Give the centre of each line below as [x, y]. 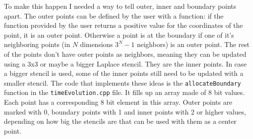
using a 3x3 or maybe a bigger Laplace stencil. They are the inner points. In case [125, 63]
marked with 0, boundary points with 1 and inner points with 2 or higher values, [125, 111]
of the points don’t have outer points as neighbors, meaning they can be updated [125, 54]
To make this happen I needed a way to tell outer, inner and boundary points [120, 6]
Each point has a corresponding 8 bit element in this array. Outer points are [118, 102]
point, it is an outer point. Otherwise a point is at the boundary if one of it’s [119, 35]
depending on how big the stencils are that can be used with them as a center [120, 121]
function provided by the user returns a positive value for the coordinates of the [124, 25]
